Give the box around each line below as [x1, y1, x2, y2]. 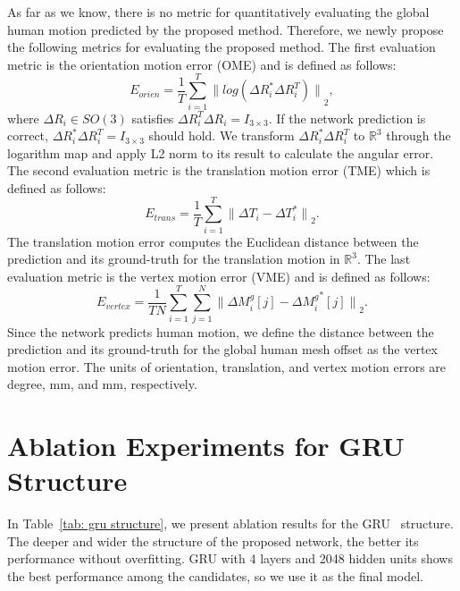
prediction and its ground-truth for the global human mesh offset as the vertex [7, 340, 438, 359]
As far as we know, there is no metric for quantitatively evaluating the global [7, 3, 430, 21]
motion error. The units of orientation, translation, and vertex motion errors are [7, 357, 447, 376]
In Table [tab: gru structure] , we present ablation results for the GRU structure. [7, 514, 454, 533]
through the [386, 126, 451, 145]
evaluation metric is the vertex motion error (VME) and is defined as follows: [7, 266, 431, 285]
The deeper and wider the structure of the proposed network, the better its [7, 531, 419, 550]
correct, [7, 126, 48, 145]
